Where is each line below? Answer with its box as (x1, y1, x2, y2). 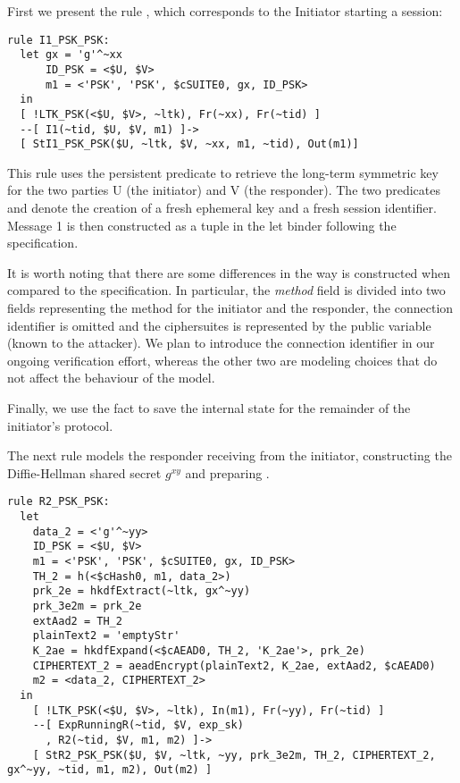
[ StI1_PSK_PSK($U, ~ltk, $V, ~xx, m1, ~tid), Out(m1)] (20, 138, 359, 151)
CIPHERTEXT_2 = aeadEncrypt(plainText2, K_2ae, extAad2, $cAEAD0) (32, 659, 436, 672)
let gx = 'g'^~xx (20, 48, 122, 62)
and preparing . (185, 463, 270, 482)
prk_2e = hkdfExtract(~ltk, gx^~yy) (32, 585, 251, 598)
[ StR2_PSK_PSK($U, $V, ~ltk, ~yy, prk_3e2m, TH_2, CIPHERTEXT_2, (32, 748, 436, 762)
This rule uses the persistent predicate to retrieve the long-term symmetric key (7, 163, 439, 181)
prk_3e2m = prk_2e (32, 599, 142, 612)
